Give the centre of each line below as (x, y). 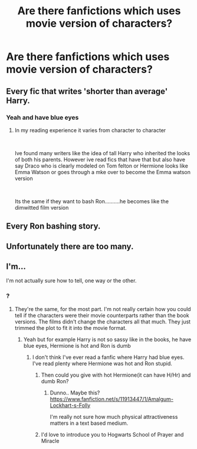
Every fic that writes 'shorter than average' (87, 91)
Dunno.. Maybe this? (75, 393)
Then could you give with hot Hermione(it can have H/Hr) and (116, 375)
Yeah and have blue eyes (42, 117)
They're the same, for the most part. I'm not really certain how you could (103, 309)
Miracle (50, 441)
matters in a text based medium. (89, 423)
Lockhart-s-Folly (70, 405)
